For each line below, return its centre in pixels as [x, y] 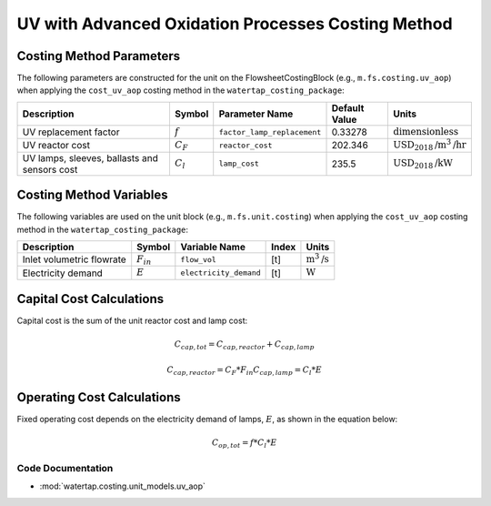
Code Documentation [65, 468]
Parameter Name [256, 114]
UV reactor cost [56, 146]
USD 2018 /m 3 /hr [430, 145]
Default [348, 107]
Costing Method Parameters [99, 56]
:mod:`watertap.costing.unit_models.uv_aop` [123, 486]
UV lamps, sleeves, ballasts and [90, 157]
